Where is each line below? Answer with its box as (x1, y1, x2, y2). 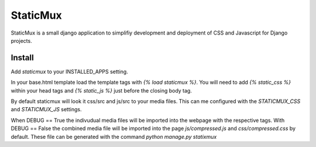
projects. (11, 37, 32, 44)
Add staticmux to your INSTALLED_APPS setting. (11, 68, 128, 75)
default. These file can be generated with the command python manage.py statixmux (11, 133, 217, 140)
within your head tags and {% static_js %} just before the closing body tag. (11, 87, 193, 94)
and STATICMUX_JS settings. (11, 106, 82, 113)
